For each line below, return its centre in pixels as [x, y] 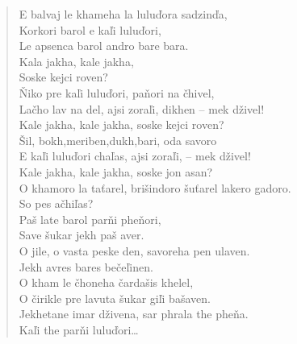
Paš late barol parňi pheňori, [90, 219]
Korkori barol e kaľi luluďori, [90, 29]
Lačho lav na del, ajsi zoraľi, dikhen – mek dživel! [142, 108]
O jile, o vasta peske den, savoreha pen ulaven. [134, 250]
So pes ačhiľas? [56, 203]
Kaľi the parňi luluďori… [79, 329]
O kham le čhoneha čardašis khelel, [106, 282]
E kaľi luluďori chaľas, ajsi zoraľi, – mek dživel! [135, 156]
